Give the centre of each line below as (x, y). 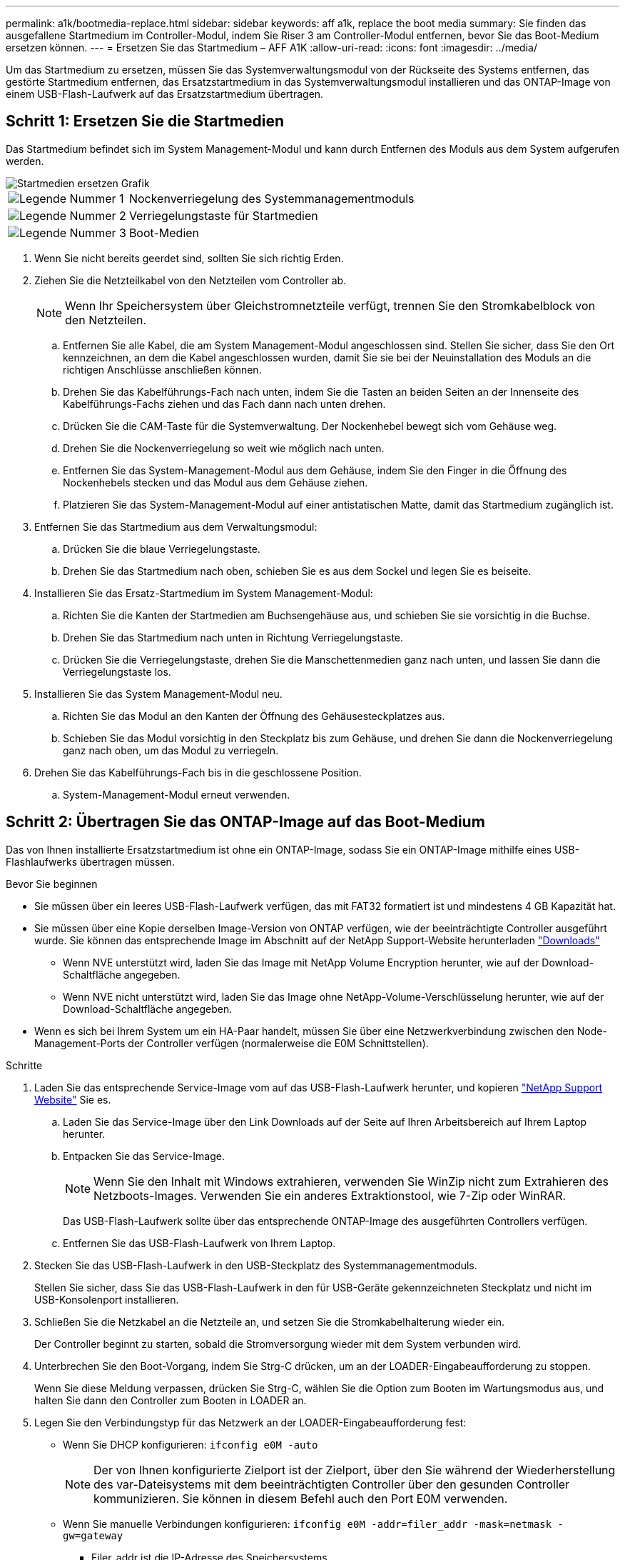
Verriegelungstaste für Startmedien (223, 215)
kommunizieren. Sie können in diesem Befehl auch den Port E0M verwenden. (301, 1498)
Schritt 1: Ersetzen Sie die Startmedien (145, 121)
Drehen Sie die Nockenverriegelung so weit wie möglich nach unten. (224, 448)
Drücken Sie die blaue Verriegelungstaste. (162, 549)
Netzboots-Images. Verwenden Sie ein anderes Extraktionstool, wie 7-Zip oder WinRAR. (330, 1195)
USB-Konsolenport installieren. (107, 1299)
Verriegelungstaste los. (117, 671)
